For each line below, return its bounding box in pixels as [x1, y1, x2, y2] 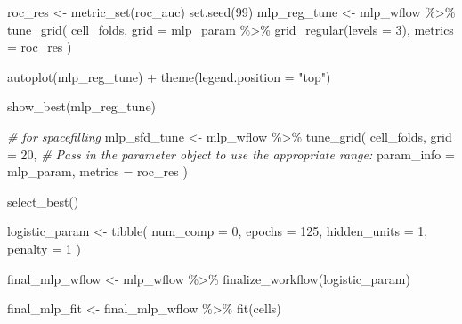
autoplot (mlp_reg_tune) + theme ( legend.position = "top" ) [7, 67, 331, 85]
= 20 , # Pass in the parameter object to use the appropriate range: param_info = [7, 144, 455, 163]
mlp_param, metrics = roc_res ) [7, 162, 188, 181]
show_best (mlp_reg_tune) [7, 97, 157, 116]
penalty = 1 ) [7, 239, 81, 257]
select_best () [7, 191, 79, 210]
